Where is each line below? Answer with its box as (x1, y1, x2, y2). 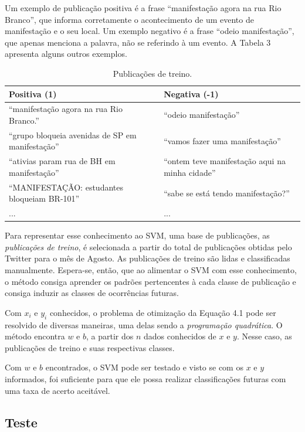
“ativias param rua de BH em (9, 155, 116, 167)
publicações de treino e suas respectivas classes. (5, 341, 175, 353)
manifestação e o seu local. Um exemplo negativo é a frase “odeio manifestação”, (5, 25, 294, 37)
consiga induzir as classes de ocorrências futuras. (5, 287, 179, 299)
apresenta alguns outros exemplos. (5, 47, 127, 60)
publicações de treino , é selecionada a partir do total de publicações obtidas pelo (5, 240, 292, 253)
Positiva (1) (9, 87, 57, 100)
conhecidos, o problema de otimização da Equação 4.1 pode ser (49, 306, 276, 318)
